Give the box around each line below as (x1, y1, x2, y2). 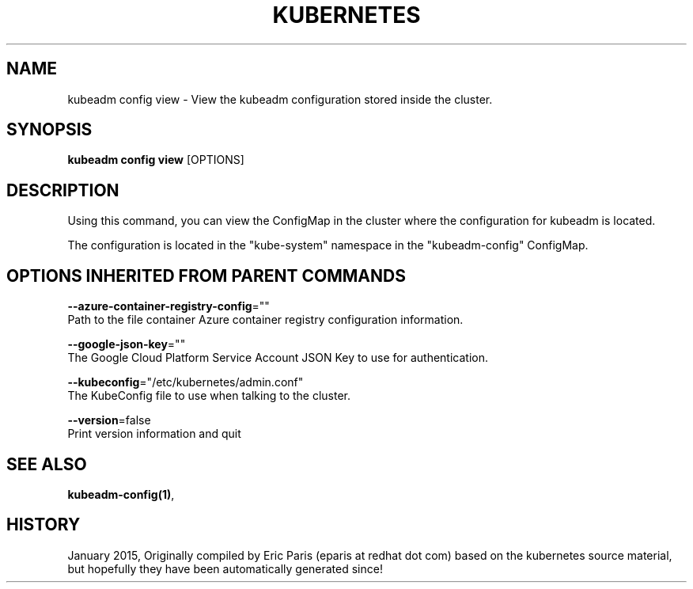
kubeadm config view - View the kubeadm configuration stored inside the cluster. (67, 92, 493, 106)
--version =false (67, 413, 151, 427)
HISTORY (6, 515, 81, 535)
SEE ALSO (6, 454, 87, 474)
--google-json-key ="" (67, 337, 186, 351)
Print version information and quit (67, 427, 241, 441)
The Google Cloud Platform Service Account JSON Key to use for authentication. (67, 351, 489, 365)
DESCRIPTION (6, 180, 119, 200)
